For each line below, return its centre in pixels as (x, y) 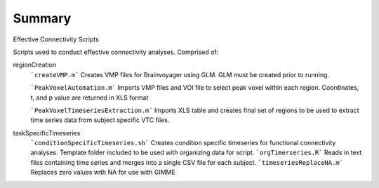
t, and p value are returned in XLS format (89, 98)
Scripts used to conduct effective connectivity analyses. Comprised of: (116, 52)
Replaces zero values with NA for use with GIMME (103, 173)
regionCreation (34, 65)
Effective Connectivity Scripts (56, 39)
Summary (42, 18)
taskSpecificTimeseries (47, 133)
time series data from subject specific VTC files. (100, 120)
